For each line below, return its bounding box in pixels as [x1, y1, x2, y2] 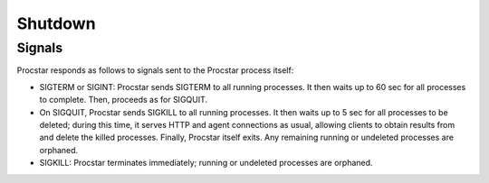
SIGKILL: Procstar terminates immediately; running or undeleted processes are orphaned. [39, 158, 373, 169]
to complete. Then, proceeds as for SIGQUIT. [39, 95, 208, 105]
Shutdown [16, 14, 96, 33]
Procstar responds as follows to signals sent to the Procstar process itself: [16, 65, 294, 76]
